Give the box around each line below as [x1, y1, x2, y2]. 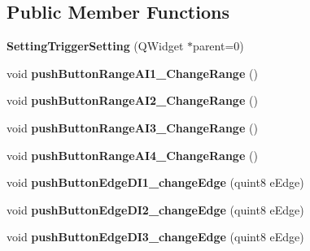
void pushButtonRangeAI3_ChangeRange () [7, 119, 258, 136]
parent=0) [193, 37, 244, 54]
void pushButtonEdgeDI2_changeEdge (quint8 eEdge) [7, 201, 304, 218]
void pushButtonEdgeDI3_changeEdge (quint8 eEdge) [7, 228, 304, 245]
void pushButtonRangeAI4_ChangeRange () [7, 146, 258, 163]
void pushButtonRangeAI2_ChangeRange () [7, 92, 258, 109]
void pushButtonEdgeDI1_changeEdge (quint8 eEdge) [7, 174, 304, 191]
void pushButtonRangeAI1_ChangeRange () [7, 64, 258, 81]
